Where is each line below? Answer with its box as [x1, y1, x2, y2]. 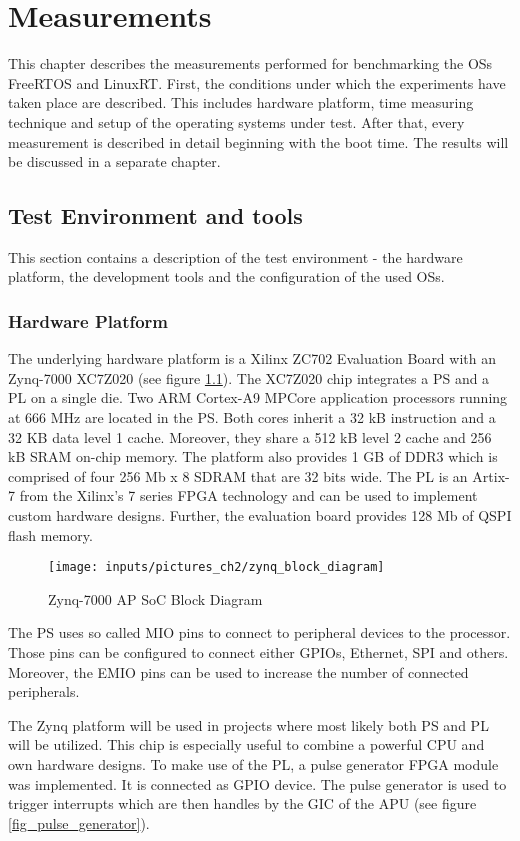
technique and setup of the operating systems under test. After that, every [8, 111, 465, 132]
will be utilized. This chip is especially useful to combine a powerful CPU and [8, 734, 485, 755]
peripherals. [8, 681, 80, 702]
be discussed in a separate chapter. [8, 151, 221, 172]
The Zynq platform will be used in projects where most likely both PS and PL [8, 714, 489, 735]
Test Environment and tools [8, 200, 303, 231]
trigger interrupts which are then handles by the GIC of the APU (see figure [8, 793, 477, 814]
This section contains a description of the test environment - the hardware [8, 246, 463, 267]
